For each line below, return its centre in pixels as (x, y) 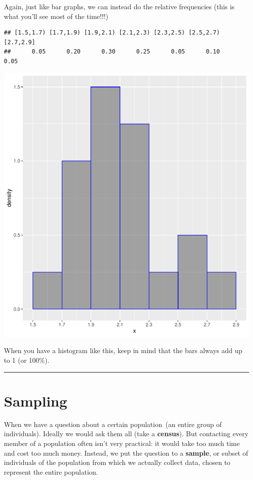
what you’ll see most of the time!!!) (56, 16)
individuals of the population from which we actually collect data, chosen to (117, 462)
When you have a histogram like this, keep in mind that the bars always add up (123, 350)
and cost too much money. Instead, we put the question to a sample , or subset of (126, 453)
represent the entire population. (51, 471)
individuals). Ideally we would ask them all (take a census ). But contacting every (126, 434)
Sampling (36, 400)
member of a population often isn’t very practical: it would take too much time (122, 443)
